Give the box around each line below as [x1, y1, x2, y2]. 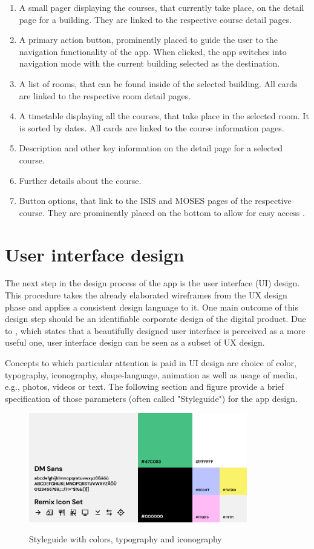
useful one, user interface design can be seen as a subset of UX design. [5, 336, 265, 349]
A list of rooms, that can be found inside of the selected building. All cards [19, 77, 298, 90]
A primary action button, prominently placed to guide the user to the [19, 33, 278, 46]
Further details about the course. [19, 174, 142, 186]
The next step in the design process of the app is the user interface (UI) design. [5, 277, 300, 289]
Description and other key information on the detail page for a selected [19, 142, 283, 154]
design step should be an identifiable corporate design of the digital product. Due [5, 312, 306, 325]
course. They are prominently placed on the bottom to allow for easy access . [19, 206, 305, 219]
